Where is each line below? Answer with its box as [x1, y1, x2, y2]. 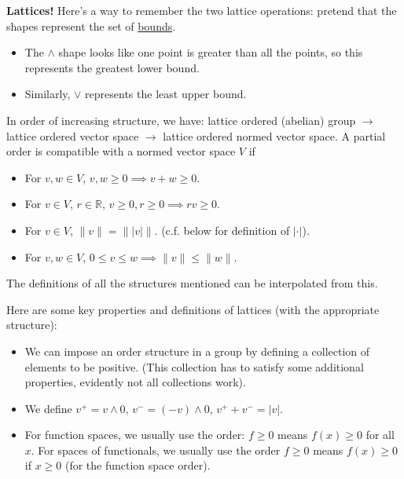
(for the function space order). [64, 457, 211, 474]
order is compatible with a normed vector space [6, 143, 236, 159]
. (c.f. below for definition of [154, 221, 290, 238]
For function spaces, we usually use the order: [24, 426, 245, 443]
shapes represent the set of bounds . [6, 17, 176, 34]
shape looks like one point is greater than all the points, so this [58, 44, 363, 60]
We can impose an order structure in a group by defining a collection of [24, 342, 370, 359]
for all [365, 426, 395, 443]
